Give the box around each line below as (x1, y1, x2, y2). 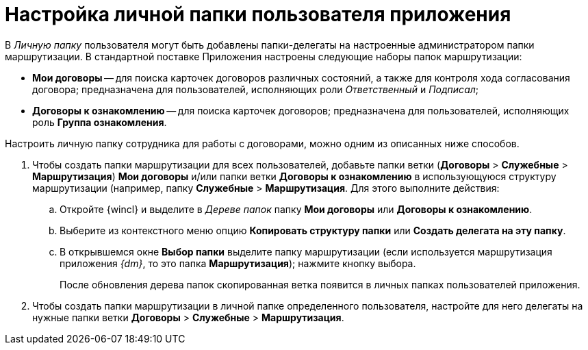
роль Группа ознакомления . (32, 116, 167, 128)
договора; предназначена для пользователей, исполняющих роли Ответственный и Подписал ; (32, 83, 479, 95)
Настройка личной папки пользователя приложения (5, 3, 511, 26)
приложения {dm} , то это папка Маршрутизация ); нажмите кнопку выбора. (60, 257, 416, 269)
